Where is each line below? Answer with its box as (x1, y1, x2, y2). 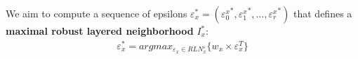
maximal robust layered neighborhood (6, 24, 194, 37)
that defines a (293, 6, 352, 20)
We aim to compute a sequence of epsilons (6, 6, 187, 20)
